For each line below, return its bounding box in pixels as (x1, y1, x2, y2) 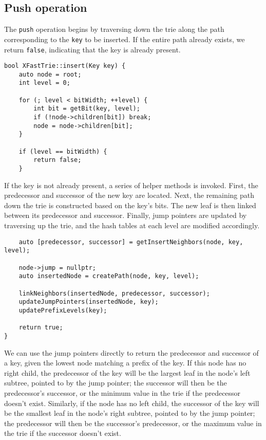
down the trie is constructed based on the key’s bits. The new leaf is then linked (4, 199, 256, 210)
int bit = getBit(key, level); (33, 105, 140, 113)
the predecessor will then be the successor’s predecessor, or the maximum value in (4, 417, 262, 428)
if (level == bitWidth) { (18, 148, 107, 155)
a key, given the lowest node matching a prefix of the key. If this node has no (4, 357, 246, 368)
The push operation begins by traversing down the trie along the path (4, 24, 224, 34)
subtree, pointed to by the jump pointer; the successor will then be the (4, 377, 227, 388)
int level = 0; (18, 79, 70, 87)
